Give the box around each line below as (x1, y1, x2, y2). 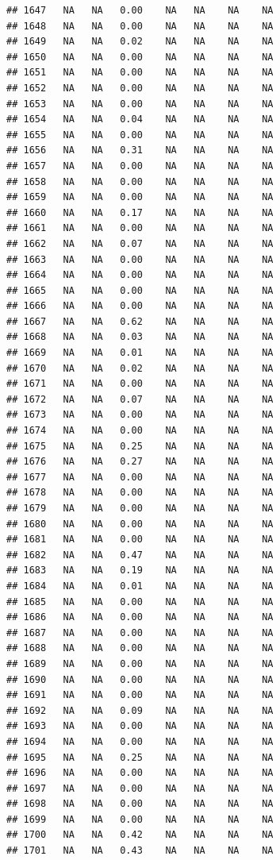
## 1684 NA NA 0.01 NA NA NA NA (6, 580, 274, 592)
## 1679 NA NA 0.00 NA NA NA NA (6, 503, 274, 514)
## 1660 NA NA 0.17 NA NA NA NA (6, 206, 274, 218)
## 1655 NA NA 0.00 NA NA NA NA (6, 129, 274, 141)
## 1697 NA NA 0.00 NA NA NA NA (6, 782, 274, 794)
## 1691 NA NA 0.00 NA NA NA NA (6, 689, 274, 701)
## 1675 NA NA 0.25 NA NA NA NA (6, 440, 274, 452)
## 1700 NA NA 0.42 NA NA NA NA (6, 829, 274, 841)
